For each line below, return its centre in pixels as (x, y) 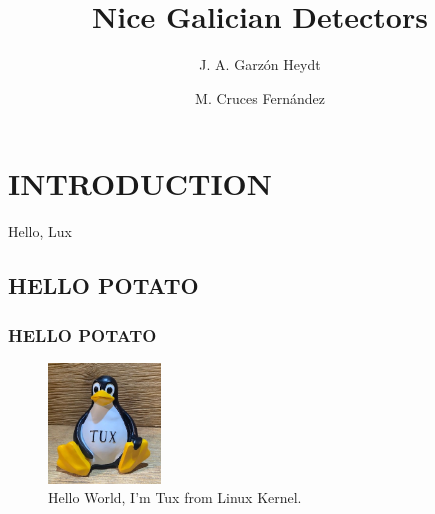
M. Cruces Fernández (260, 97)
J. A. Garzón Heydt (260, 64)
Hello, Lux (40, 231)
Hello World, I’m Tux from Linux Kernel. (175, 497)
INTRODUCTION (140, 183)
